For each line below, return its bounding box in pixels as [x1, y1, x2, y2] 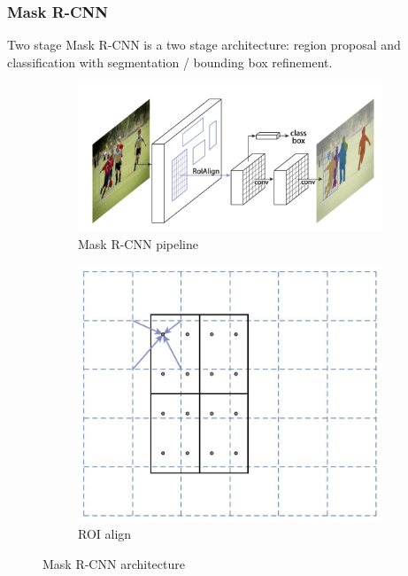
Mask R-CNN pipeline [78, 234, 198, 253]
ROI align [78, 525, 132, 543]
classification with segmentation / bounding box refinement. [7, 52, 333, 71]
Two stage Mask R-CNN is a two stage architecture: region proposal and [7, 35, 401, 54]
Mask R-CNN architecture [42, 554, 185, 572]
